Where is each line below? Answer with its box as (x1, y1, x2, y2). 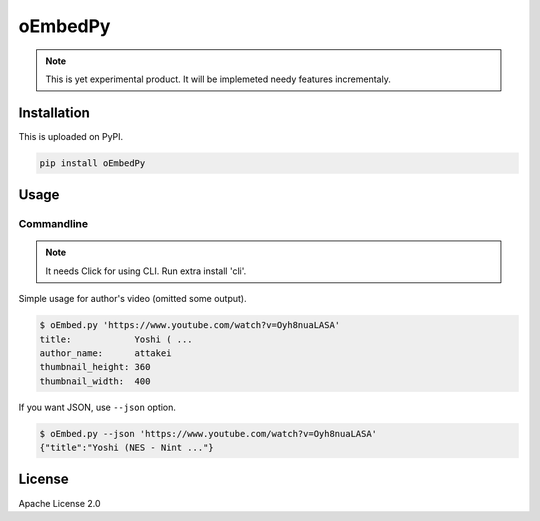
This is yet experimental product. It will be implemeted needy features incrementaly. (45, 73, 392, 85)
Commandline (18, 217, 89, 231)
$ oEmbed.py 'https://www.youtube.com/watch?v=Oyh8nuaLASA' (39, 320, 341, 331)
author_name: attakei (39, 347, 172, 359)
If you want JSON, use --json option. (18, 401, 177, 413)
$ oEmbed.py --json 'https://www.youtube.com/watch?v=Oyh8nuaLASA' (39, 428, 378, 439)
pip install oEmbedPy (39, 157, 146, 169)
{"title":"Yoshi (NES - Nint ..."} (39, 442, 214, 454)
